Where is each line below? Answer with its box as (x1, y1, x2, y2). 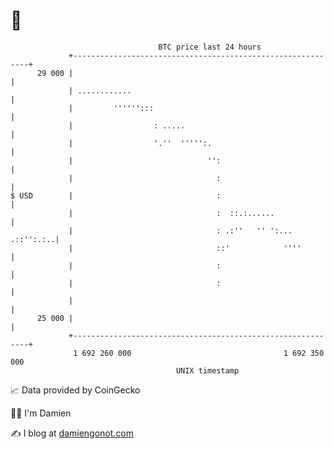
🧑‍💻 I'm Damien (10, 407, 72, 419)
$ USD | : (10, 190, 222, 201)
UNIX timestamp (175, 365, 240, 376)
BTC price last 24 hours (158, 42, 262, 52)
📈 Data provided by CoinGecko (10, 384, 141, 396)
